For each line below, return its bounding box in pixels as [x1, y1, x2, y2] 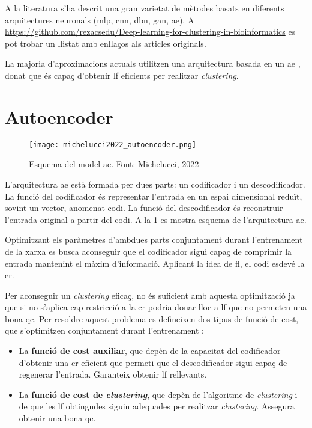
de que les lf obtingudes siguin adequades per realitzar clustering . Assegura [19, 400, 295, 412]
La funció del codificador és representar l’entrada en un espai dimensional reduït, [5, 189, 302, 202]
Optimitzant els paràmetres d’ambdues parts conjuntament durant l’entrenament [5, 233, 303, 246]
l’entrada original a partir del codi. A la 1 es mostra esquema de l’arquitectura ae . [5, 213, 307, 225]
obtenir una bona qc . [19, 412, 96, 424]
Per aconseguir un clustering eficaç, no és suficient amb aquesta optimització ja [5, 289, 295, 301]
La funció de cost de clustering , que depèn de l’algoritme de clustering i [19, 388, 298, 400]
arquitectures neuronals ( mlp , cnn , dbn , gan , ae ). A [5, 13, 194, 26]
